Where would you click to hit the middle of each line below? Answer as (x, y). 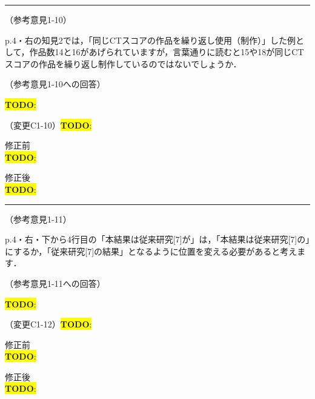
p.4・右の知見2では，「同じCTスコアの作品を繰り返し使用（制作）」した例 (150, 40)
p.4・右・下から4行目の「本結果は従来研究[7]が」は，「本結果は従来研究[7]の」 (157, 239)
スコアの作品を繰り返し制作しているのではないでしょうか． (123, 63)
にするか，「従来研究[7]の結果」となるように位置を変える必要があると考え (151, 251)
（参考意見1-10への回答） (55, 84)
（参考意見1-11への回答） (55, 283)
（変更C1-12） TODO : (48, 324)
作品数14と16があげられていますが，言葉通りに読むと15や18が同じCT (167, 52)
